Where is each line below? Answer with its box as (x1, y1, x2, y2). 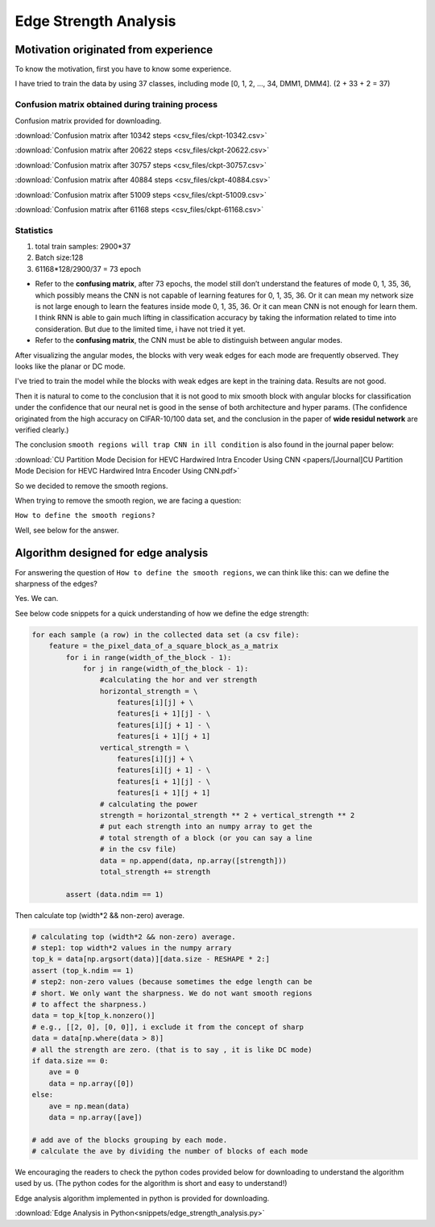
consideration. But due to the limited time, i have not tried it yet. (35, 323, 246, 334)
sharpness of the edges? (14, 578, 98, 588)
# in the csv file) (99, 845, 177, 854)
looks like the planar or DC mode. (14, 361, 126, 371)
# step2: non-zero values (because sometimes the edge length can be (31, 977, 313, 987)
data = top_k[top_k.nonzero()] (31, 1011, 156, 1020)
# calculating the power (99, 799, 198, 808)
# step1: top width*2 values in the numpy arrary (31, 944, 232, 953)
